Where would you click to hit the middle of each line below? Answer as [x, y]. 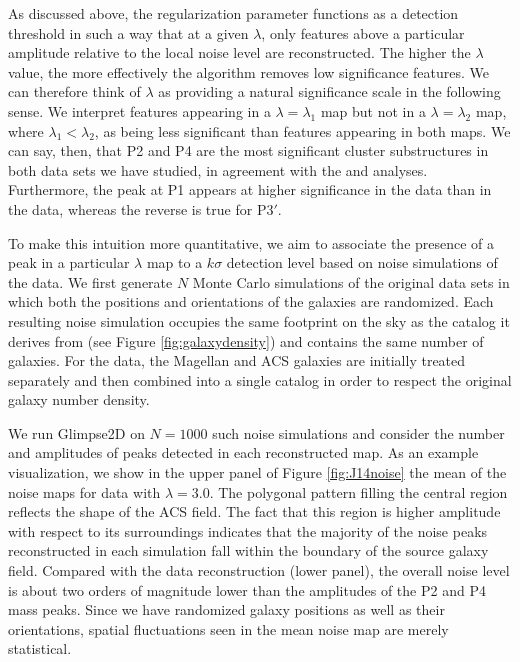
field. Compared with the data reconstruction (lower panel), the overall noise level [259, 570]
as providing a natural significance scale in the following [329, 91]
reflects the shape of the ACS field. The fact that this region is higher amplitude [254, 511]
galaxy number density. [79, 399]
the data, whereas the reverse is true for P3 [141, 208]
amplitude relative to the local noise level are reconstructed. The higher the [239, 52]
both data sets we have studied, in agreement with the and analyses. [218, 169]
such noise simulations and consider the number [358, 432]
